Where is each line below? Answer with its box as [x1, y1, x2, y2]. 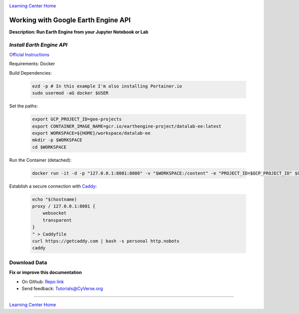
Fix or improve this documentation [9, 269, 82, 276]
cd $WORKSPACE [32, 144, 67, 150]
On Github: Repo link [21, 279, 64, 285]
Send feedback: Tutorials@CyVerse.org [21, 285, 103, 291]
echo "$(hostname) [32, 197, 77, 202]
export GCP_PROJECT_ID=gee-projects [32, 116, 122, 122]
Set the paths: [9, 103, 38, 109]
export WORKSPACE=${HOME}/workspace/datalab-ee [32, 130, 150, 136]
